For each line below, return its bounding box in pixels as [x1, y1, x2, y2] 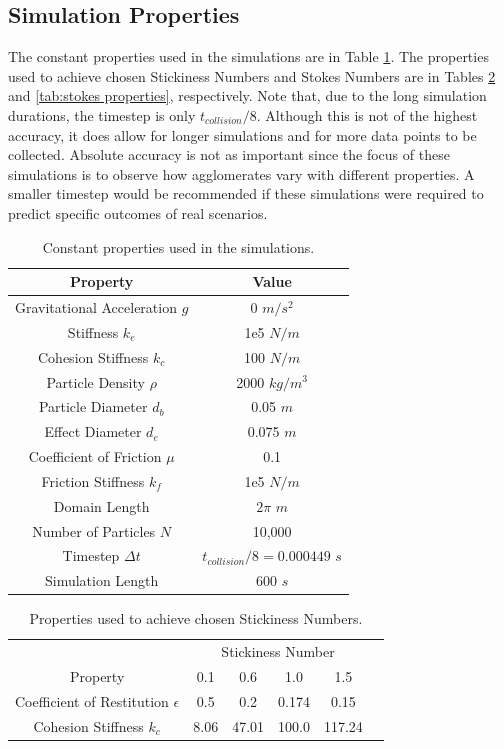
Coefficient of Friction [28, 446, 162, 467]
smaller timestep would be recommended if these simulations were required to [8, 183, 484, 204]
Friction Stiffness [41, 470, 145, 491]
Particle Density [46, 371, 145, 392]
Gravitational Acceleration [15, 296, 177, 317]
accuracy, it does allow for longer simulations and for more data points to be [8, 124, 477, 145]
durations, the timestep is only [8, 104, 196, 125]
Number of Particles [32, 520, 156, 541]
